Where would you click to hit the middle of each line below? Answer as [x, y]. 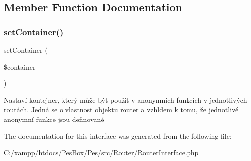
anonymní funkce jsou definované [54, 119]
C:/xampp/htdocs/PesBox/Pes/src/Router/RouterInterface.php [101, 152]
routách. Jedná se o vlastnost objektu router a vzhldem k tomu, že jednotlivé [121, 109]
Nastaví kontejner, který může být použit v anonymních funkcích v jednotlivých [125, 100]
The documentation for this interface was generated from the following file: [118, 136]
